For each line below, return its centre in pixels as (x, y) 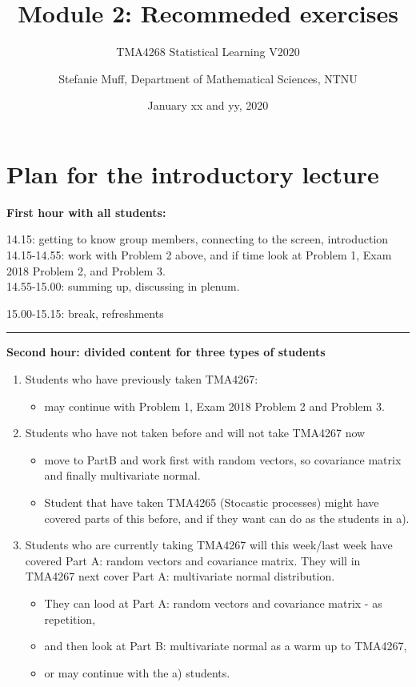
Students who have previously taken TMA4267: (142, 379)
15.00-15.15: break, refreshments (85, 313)
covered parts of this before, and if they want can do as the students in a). (227, 518)
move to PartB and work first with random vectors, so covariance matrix (223, 459)
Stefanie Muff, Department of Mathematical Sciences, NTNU (208, 78)
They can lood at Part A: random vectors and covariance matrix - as (213, 603)
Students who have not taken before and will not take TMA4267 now (195, 433)
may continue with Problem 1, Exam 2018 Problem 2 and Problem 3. (214, 406)
